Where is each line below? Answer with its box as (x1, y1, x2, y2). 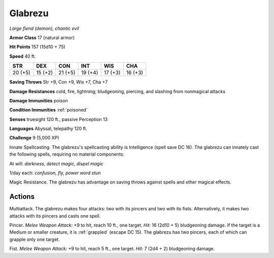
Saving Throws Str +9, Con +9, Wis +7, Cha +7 (9, 79, 108, 85)
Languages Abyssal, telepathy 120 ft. (9, 126, 87, 132)
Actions (9, 193, 35, 201)
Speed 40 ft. (9, 53, 36, 59)
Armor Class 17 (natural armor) (9, 34, 75, 41)
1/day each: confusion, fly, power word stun (9, 170, 101, 176)
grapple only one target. (9, 236, 60, 242)
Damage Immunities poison (9, 97, 68, 103)
